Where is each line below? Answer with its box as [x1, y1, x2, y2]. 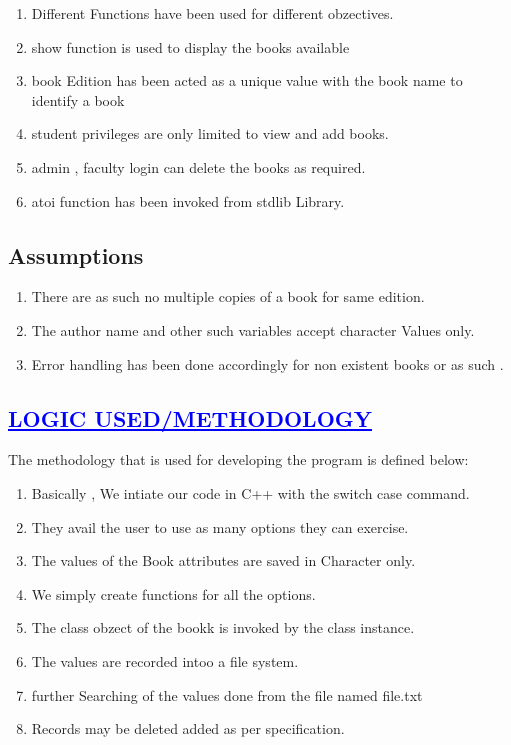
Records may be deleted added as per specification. [31, 718, 345, 739]
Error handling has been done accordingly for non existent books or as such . [31, 353, 504, 374]
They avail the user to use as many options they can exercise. [31, 516, 409, 537]
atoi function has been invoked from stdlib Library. [31, 190, 345, 211]
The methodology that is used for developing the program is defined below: [8, 449, 469, 470]
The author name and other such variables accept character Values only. [31, 319, 475, 340]
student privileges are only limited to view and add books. [31, 123, 389, 144]
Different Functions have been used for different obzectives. [31, 3, 394, 23]
